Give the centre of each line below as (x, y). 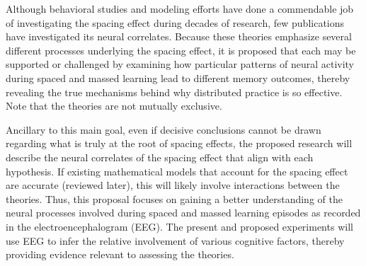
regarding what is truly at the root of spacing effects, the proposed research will (179, 143)
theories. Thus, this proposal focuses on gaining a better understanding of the (174, 198)
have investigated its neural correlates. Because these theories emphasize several (179, 36)
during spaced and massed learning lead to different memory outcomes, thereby (178, 77)
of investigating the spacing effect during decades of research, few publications (175, 22)
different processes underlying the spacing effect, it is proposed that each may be (181, 50)
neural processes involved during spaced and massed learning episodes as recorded (183, 213)
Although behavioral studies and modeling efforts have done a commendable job (180, 8)
